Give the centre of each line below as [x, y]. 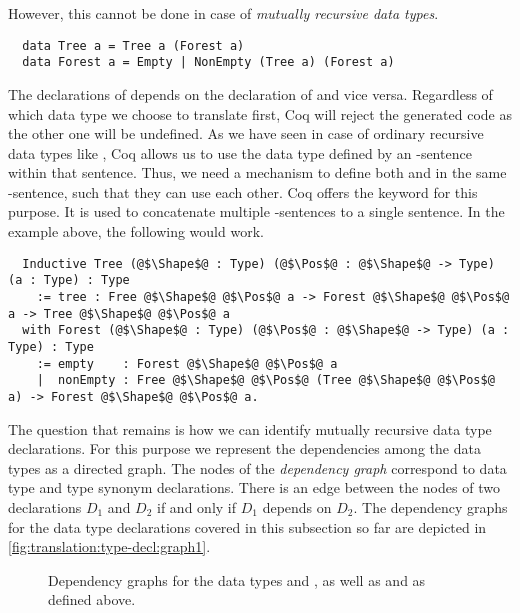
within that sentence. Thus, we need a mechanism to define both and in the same [257, 172]
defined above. [92, 599]
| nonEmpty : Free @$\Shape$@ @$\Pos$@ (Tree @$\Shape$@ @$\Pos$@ [265, 380]
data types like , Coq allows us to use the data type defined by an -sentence [240, 152]
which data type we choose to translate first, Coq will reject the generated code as [260, 113]
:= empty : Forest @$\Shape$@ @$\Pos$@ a [187, 363]
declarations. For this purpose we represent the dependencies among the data [244, 448]
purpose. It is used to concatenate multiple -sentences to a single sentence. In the [256, 211]
